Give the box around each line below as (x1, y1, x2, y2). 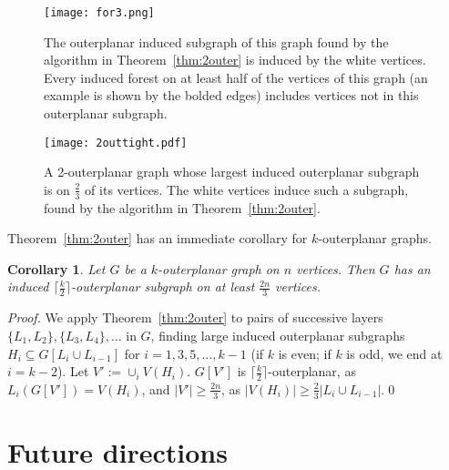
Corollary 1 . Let (7, 259, 106, 278)
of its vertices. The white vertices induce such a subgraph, (85, 179, 409, 199)
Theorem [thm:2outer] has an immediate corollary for (7, 229, 308, 248)
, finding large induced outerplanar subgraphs (150, 325, 405, 344)
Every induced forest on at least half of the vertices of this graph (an (44, 67, 428, 87)
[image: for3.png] (44, 6, 155, 19)
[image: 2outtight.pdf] (44, 136, 188, 149)
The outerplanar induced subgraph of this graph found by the (44, 32, 389, 51)
